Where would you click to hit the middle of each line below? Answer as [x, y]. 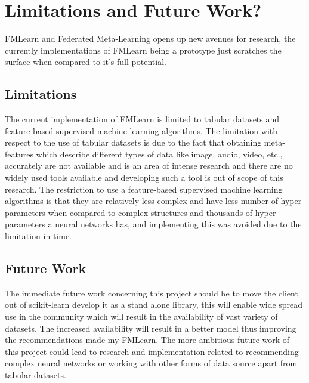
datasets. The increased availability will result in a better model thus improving [151, 328]
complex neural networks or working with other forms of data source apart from [151, 363]
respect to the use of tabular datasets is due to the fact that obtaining [133, 142]
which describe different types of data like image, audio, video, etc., [159, 154]
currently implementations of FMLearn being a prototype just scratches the [143, 50]
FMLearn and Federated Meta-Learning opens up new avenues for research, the [150, 38]
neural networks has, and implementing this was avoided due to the [178, 224]
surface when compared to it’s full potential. [86, 62]
